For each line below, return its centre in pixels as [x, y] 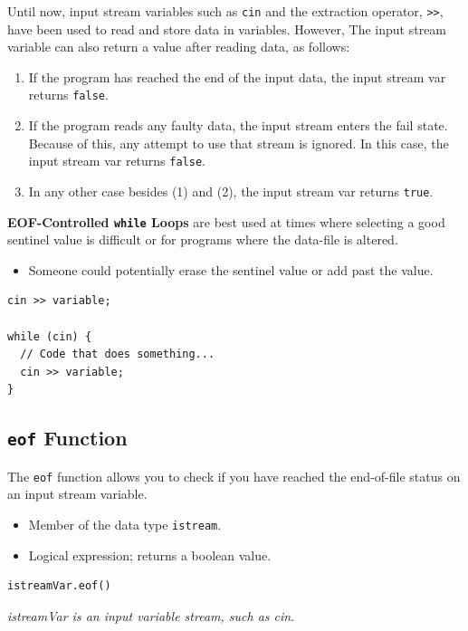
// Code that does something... [118, 354]
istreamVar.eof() [59, 586]
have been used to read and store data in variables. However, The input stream [227, 29]
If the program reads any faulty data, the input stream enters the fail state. [238, 125]
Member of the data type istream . [125, 525]
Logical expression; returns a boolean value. [150, 555]
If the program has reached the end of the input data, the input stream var [237, 76]
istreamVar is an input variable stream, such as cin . [151, 615]
